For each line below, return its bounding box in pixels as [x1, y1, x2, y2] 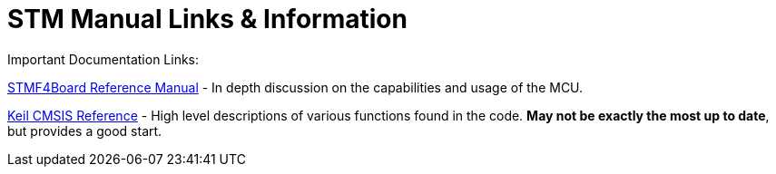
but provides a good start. [7, 122, 162, 139]
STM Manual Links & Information [7, 4, 408, 34]
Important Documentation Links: [7, 51, 200, 67]
